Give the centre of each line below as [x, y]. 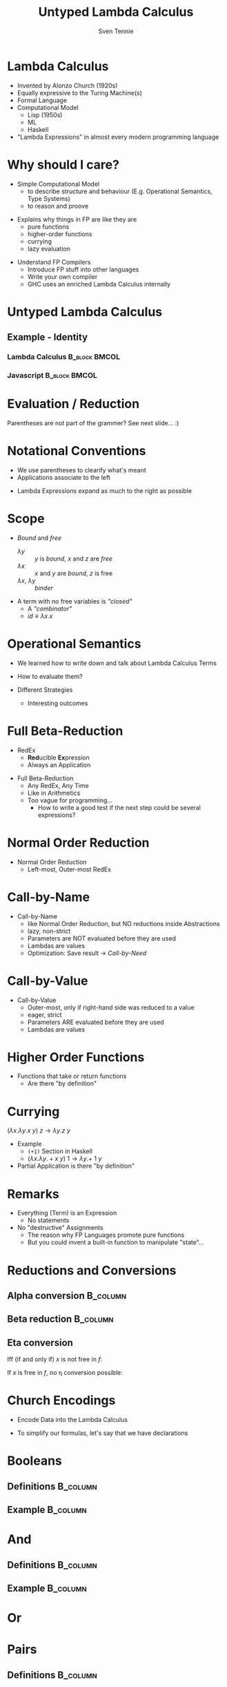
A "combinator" [50, 608]
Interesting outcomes [58, 703]
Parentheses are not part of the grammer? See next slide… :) [93, 423]
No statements [48, 1220]
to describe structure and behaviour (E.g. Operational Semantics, [120, 191]
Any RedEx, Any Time [58, 785]
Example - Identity [48, 337]
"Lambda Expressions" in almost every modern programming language [118, 137]
